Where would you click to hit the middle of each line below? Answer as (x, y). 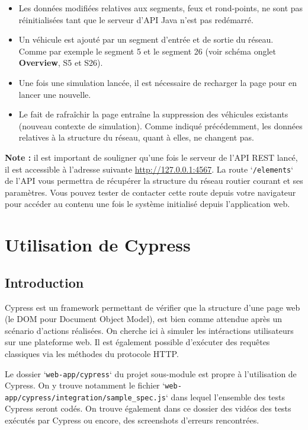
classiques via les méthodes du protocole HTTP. (92, 353)
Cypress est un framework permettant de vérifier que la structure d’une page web (153, 307)
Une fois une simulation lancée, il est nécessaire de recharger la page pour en (158, 82)
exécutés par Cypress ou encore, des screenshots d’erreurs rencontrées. (132, 420)
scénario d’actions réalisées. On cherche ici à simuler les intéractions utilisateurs (149, 330)
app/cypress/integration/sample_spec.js (86, 398)
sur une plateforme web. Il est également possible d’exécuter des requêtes (137, 342)
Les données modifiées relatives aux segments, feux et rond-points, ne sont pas (161, 8)
